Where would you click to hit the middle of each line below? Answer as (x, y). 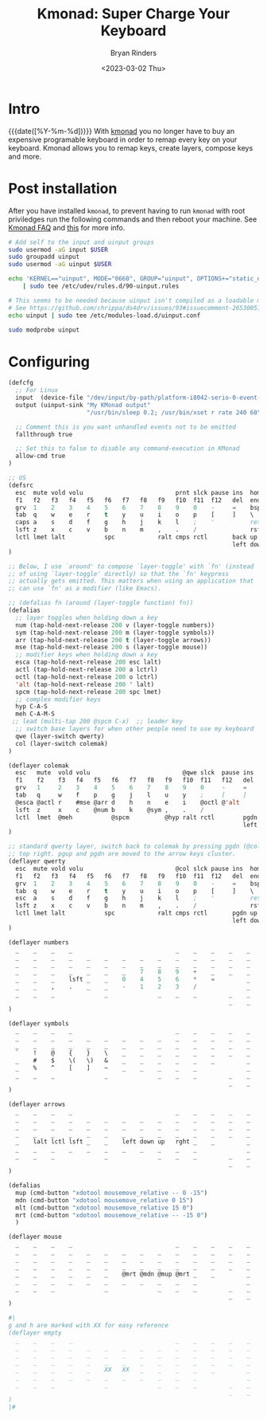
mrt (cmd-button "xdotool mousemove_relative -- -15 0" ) (112, 1215)
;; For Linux (37, 390)
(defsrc (21, 485)
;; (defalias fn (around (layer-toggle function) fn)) (101, 603)
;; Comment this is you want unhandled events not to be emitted (126, 427)
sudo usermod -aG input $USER (58, 249)
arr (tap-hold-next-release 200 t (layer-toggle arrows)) (114, 640)
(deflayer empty (35, 1333)
